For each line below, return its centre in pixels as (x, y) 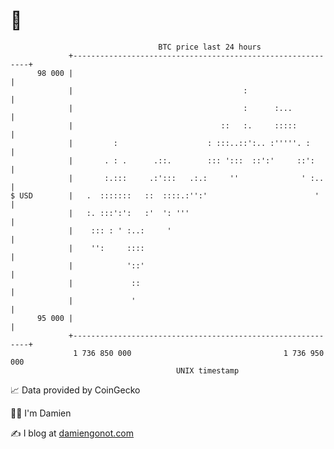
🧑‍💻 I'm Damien (41, 413)
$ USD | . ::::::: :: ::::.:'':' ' (165, 195)
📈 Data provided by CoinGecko (75, 390)
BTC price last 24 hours (210, 47)
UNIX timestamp (207, 370)
